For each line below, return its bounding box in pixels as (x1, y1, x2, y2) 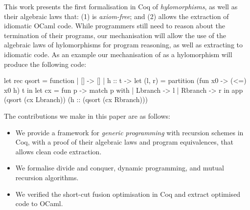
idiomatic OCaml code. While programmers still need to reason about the (4, 21, 225, 31)
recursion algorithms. (15, 172, 79, 182)
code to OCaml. (15, 198, 63, 209)
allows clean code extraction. (15, 146, 102, 156)
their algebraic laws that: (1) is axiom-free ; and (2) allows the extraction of (4, 11, 229, 21)
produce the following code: (4, 59, 87, 69)
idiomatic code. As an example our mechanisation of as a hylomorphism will (4, 49, 232, 59)
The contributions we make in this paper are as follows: (4, 110, 170, 121)
